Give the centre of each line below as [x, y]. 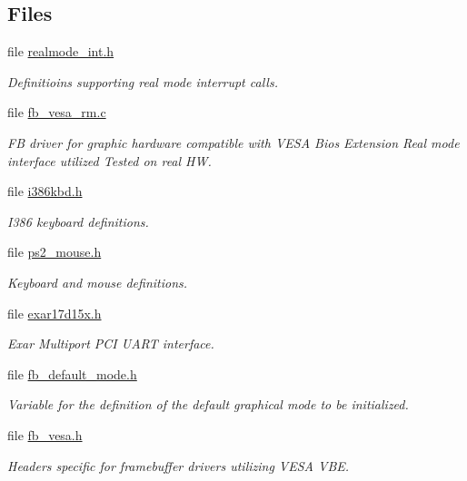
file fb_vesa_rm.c [57, 112]
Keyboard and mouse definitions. [98, 282]
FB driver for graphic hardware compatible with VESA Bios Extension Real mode [233, 142]
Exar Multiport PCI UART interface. [111, 344]
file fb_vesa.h [45, 434]
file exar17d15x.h [55, 313]
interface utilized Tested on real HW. [109, 160]
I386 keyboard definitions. [78, 221]
